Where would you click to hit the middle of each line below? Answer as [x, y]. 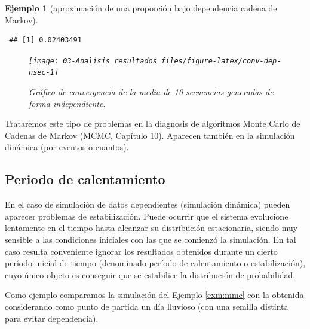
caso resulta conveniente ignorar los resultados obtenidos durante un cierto [141, 251]
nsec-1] [44, 73]
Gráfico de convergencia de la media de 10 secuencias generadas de [151, 92]
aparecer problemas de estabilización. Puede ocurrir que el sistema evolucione [147, 216]
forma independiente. [67, 103]
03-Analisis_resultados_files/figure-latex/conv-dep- [172, 61]
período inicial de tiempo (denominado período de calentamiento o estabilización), [155, 263]
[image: [44, 61]
